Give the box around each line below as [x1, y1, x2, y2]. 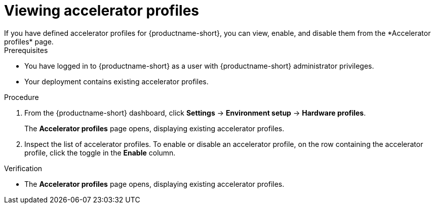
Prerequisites [4, 45, 48, 55]
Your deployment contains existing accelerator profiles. [24, 77, 209, 86]
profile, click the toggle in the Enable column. [24, 148, 176, 157]
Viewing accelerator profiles [4, 2, 199, 19]
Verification [4, 164, 43, 173]
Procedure [4, 92, 39, 101]
